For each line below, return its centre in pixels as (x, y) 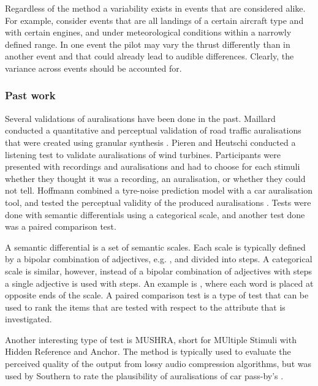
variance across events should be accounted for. (93, 68)
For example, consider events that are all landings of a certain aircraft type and (154, 20)
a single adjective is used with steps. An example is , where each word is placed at (159, 283)
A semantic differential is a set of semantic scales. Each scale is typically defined (155, 247)
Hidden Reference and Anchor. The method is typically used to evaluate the (148, 351)
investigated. (28, 319)
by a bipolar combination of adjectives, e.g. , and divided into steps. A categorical (159, 259)
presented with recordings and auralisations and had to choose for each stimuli (153, 166)
